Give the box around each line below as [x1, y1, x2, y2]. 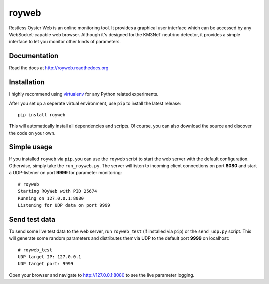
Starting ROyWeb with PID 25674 [18, 188, 97, 194]
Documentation [9, 52, 59, 60]
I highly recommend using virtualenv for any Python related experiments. [9, 91, 159, 97]
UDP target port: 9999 [18, 261, 74, 267]
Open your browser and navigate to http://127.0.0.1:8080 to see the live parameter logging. [9, 272, 195, 278]
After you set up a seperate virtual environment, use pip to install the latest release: [9, 100, 181, 106]
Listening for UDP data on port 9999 [18, 202, 111, 208]
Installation [9, 78, 45, 87]
